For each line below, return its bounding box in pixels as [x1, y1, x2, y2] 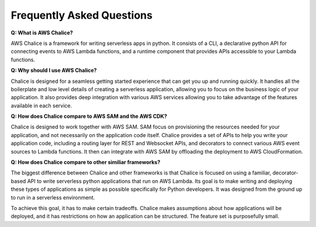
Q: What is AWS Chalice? [11, 29, 73, 36]
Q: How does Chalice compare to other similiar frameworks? [11, 159, 161, 166]
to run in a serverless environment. [11, 194, 95, 201]
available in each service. [11, 102, 73, 109]
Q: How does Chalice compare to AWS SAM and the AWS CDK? [11, 113, 167, 120]
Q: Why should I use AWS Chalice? [11, 67, 97, 74]
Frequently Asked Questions [11, 9, 153, 22]
